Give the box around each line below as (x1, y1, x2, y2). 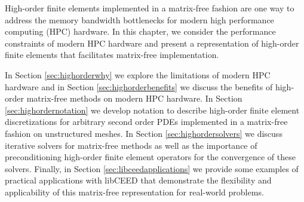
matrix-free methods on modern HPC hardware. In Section (26, 92, 242, 105)
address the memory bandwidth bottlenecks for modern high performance (5, 13, 274, 26)
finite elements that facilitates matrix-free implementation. (5, 48, 219, 61)
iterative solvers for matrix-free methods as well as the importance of (5, 139, 257, 151)
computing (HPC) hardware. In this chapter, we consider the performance (5, 25, 276, 38)
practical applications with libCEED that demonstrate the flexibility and (5, 174, 272, 186)
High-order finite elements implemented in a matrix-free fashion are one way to (5, 2, 294, 14)
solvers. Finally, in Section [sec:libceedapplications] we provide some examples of (5, 162, 299, 175)
